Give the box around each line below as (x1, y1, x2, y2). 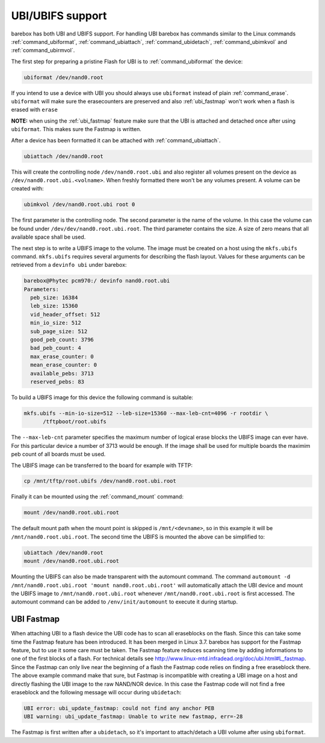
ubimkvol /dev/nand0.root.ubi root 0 (23, 201, 135, 208)
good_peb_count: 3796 (30, 337, 94, 343)
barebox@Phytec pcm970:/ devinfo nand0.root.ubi (23, 277, 170, 284)
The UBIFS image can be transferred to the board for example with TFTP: (11, 462, 193, 469)
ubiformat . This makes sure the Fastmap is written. (11, 126, 141, 133)
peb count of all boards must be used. (11, 451, 106, 458)
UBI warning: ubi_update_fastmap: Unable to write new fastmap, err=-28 (23, 713, 243, 720)
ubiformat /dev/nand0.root (23, 74, 104, 81)
